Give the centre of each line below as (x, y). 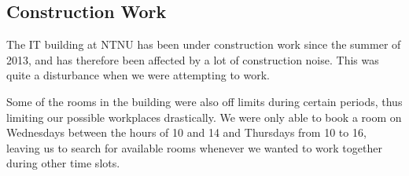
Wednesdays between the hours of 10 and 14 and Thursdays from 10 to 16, (186, 132)
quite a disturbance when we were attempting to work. (138, 75)
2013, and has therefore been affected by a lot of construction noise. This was (193, 59)
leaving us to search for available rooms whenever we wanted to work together (194, 147)
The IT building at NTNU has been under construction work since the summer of (204, 44)
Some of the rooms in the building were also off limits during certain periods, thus (204, 101)
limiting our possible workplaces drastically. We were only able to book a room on (204, 117)
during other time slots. (63, 163)
